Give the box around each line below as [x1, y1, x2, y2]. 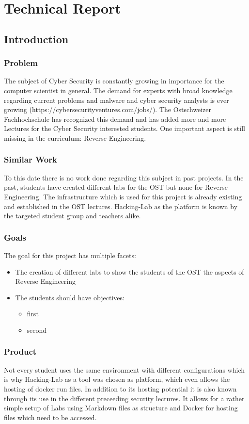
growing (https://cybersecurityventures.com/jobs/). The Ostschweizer [4, 104, 212, 114]
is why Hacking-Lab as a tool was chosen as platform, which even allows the [4, 374, 230, 384]
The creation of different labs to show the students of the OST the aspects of [15, 266, 244, 277]
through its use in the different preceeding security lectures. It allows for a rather [4, 393, 245, 403]
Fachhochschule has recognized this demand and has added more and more [4, 114, 226, 124]
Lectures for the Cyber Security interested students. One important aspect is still [4, 123, 245, 133]
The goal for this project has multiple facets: [4, 250, 136, 260]
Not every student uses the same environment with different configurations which [4, 364, 245, 375]
